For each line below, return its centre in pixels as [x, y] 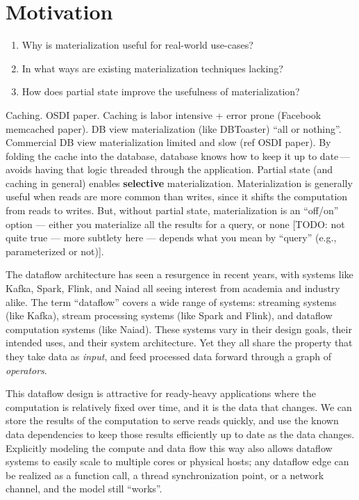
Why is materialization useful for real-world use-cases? [137, 45]
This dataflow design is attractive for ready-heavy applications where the [161, 393]
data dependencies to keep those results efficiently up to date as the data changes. [180, 434]
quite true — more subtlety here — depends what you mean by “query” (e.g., [171, 237]
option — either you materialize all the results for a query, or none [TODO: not [175, 224]
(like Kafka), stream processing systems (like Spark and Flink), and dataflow [169, 315]
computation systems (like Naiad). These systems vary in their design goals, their [179, 329]
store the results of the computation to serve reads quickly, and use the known [172, 420]
